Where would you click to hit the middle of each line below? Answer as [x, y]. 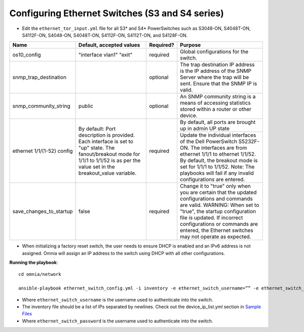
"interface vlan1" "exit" [106, 55]
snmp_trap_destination [40, 77]
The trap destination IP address [218, 65]
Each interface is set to [106, 141]
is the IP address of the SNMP [216, 71]
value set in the [97, 167]
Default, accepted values [109, 45]
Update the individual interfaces [218, 135]
